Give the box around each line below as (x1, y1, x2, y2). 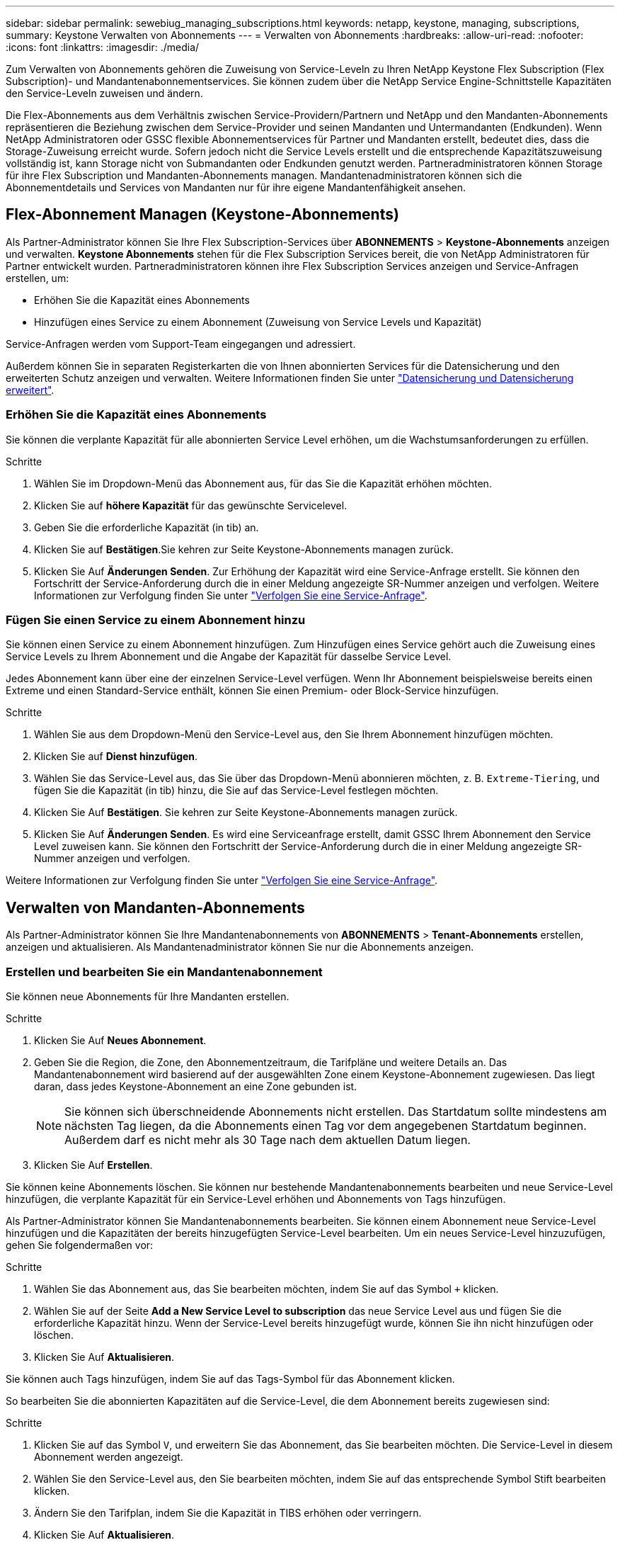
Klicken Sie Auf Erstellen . (34, 1158, 153, 1171)
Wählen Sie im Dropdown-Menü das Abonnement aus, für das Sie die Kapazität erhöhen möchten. (34, 477, 492, 489)
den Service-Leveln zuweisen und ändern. (6, 87, 203, 99)
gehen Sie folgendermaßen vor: (6, 1238, 154, 1251)
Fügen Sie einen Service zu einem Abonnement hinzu (6, 612, 306, 627)
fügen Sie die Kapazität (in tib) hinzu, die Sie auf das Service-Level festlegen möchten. (34, 784, 439, 797)
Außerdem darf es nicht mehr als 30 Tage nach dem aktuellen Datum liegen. (64, 1132, 471, 1147)
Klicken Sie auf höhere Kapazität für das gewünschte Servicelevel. (34, 499, 348, 511)
